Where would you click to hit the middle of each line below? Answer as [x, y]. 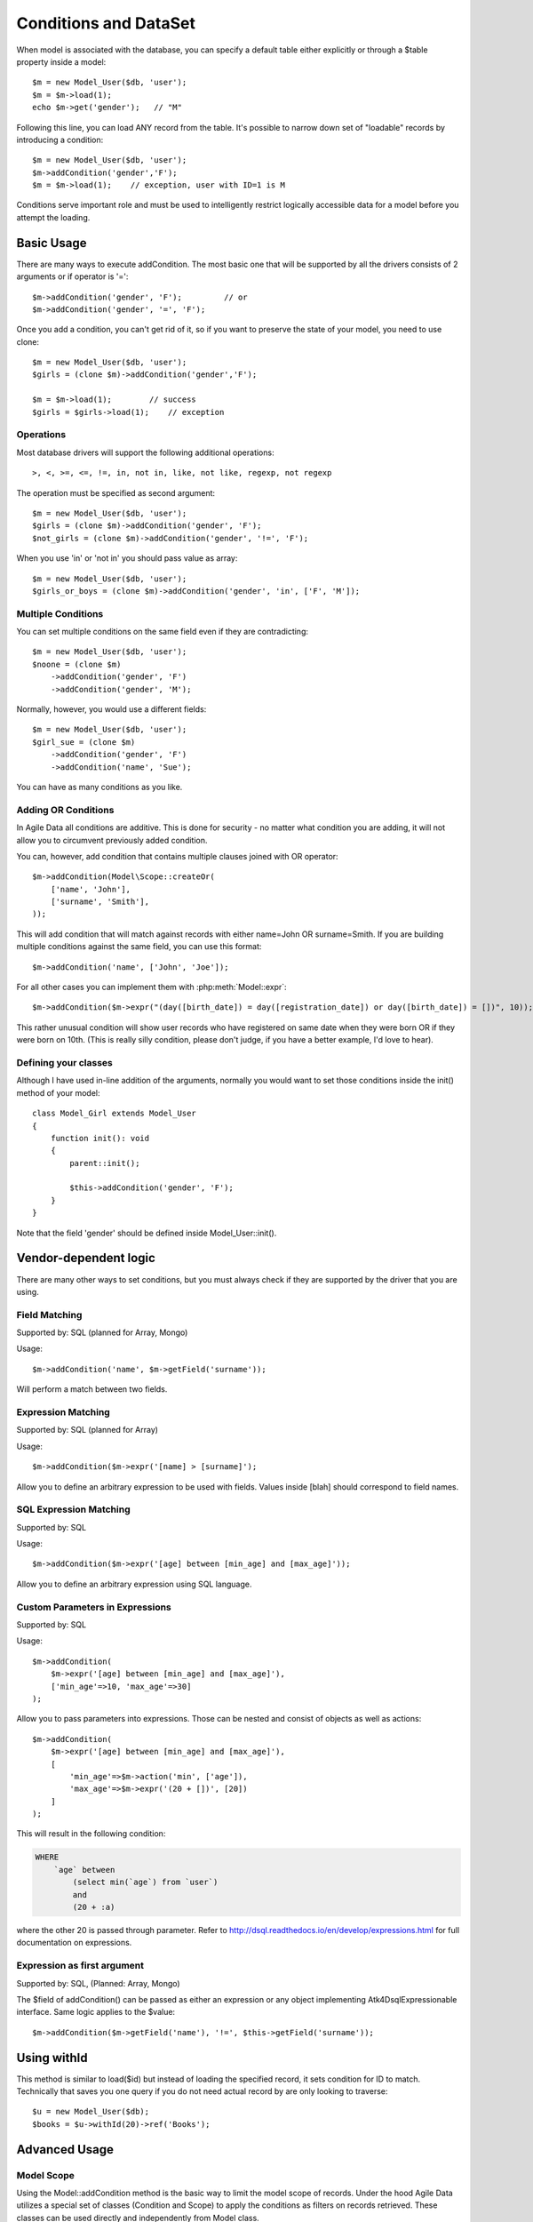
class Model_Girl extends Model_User [115, 1114]
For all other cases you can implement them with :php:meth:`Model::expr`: [152, 987]
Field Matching [49, 1315]
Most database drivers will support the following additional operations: [145, 452]
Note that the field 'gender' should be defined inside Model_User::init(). [147, 1233]
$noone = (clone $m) [77, 664]
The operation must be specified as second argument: [116, 492]
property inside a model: [61, 61]
